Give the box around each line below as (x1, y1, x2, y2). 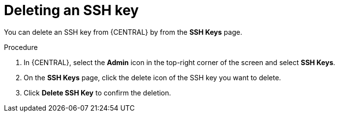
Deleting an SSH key (4, 2, 139, 19)
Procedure (4, 43, 38, 51)
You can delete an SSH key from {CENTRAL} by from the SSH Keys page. (4, 27, 243, 36)
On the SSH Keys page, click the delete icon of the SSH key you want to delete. (24, 73, 281, 82)
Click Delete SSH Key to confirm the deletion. (24, 88, 171, 97)
